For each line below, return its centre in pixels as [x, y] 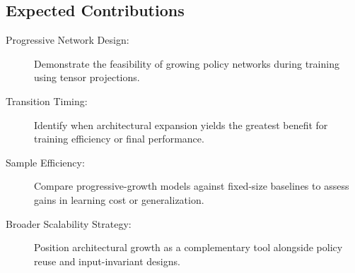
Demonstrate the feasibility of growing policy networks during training [187, 63]
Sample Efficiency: [45, 162]
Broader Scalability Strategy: [69, 223]
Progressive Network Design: [68, 40]
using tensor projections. [87, 77]
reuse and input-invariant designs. [107, 261]
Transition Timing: [47, 101]
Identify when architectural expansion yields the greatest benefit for [181, 125]
